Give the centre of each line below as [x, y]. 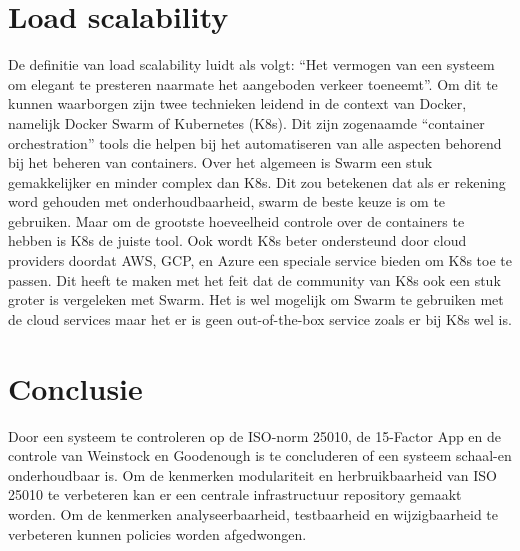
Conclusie [75, 387]
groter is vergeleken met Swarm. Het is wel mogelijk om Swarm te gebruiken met [256, 299]
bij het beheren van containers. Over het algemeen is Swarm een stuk [220, 162]
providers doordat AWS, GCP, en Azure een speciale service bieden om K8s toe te [260, 260]
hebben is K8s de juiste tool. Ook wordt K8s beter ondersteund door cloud [237, 240]
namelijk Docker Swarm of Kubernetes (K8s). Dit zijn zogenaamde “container [246, 122]
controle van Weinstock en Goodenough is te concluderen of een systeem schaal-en [260, 455]
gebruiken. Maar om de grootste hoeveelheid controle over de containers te [236, 220]
